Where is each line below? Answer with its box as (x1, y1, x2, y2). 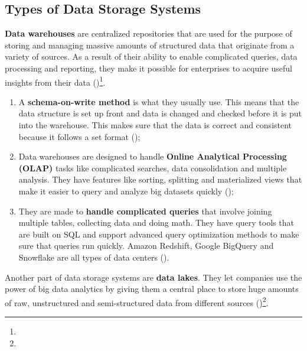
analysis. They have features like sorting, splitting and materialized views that (18, 173, 302, 186)
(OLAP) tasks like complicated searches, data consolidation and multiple (18, 161, 287, 174)
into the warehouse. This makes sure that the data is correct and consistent (18, 119, 292, 131)
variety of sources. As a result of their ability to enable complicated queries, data (5, 50, 298, 63)
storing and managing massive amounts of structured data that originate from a (5, 38, 295, 51)
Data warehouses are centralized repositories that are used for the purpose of (5, 27, 292, 40)
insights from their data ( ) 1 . (5, 74, 106, 88)
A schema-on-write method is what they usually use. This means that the (18, 95, 299, 108)
